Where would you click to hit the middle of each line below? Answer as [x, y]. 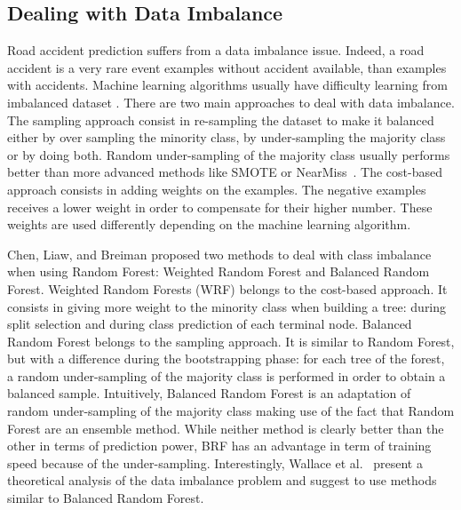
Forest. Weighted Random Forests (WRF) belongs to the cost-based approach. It [227, 288]
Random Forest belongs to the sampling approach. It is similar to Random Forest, [231, 341]
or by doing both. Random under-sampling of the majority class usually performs [229, 154]
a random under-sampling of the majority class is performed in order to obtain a [227, 375]
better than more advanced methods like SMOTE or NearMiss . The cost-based [225, 172]
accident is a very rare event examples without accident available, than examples [227, 67]
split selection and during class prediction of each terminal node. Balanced [210, 324]
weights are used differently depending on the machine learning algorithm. [209, 224]
